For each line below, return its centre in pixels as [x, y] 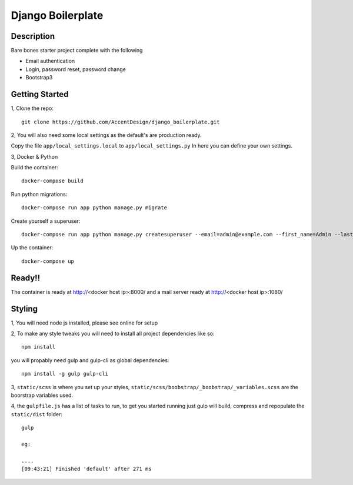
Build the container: [34, 168]
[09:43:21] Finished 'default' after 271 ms [87, 469]
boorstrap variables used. [42, 395]
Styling [24, 309]
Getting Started [40, 94]
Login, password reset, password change [76, 69]
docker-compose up [48, 261]
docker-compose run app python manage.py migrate [94, 208]
